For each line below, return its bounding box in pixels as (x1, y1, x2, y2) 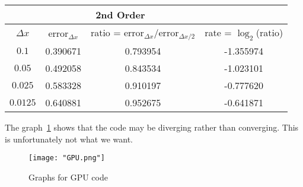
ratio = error (90, 26, 144, 40)
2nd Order (95, 8, 145, 21)
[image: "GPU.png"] (28, 154, 105, 163)
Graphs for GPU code (28, 171, 108, 183)
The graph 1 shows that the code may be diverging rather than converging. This (5, 121, 299, 134)
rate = (205, 26, 232, 39)
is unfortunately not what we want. (5, 132, 133, 145)
